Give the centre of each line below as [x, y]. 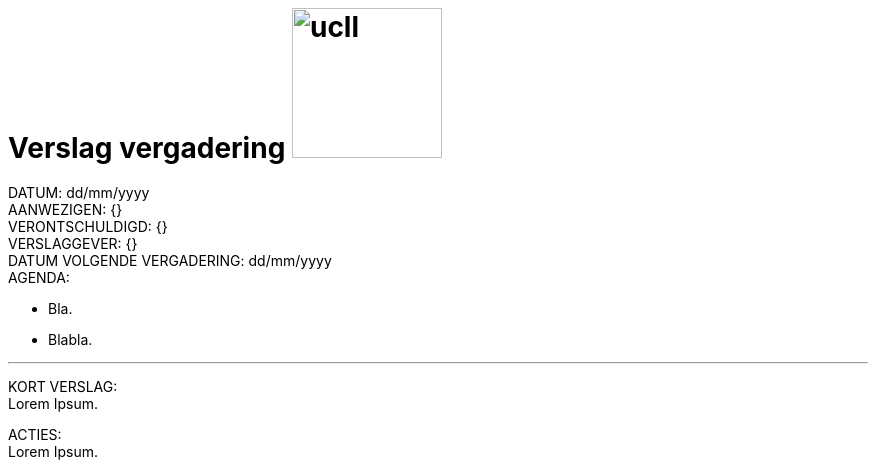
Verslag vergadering [147, 148]
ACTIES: [35, 434]
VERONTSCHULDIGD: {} [88, 226]
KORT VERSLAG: [63, 386]
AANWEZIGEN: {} [65, 209]
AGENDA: [39, 277]
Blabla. [70, 339]
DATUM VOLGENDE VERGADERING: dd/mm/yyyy [170, 260]
